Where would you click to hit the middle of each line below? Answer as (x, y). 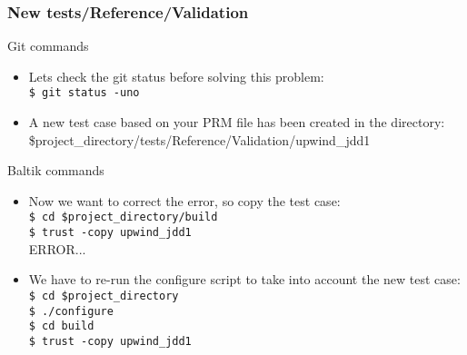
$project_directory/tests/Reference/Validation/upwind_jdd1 (199, 139)
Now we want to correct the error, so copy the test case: (184, 200)
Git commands (48, 46)
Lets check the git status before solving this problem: (176, 76)
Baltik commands (56, 170)
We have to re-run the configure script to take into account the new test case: (244, 279)
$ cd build (61, 326)
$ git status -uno (84, 93)
